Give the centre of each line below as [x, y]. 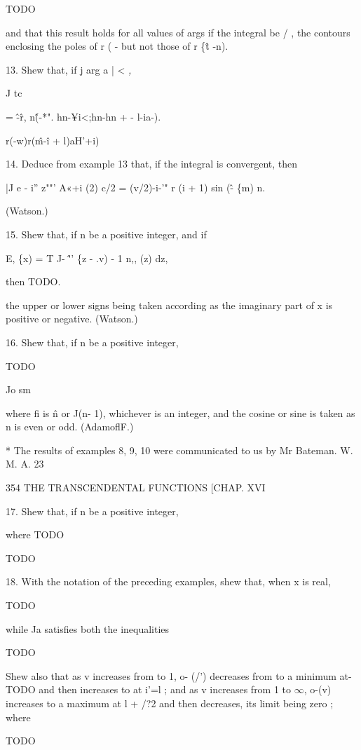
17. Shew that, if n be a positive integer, [92, 511]
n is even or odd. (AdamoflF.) [70, 427]
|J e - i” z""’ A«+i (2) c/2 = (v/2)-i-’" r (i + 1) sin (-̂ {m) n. [136, 187]
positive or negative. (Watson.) [72, 319]
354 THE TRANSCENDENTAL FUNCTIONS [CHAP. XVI [136, 487]
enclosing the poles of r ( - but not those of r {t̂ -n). [117, 46]
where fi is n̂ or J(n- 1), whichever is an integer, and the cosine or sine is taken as [180, 412]
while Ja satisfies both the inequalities [88, 628]
